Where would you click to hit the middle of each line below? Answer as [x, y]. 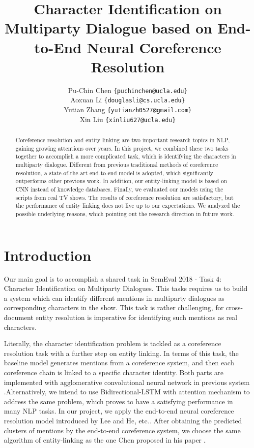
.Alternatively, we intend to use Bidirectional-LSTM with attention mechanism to [127, 392]
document [19, 317]
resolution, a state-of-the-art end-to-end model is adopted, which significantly [114, 173]
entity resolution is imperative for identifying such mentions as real [136, 317]
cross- [234, 307]
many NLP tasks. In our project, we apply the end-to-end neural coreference [119, 411]
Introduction [48, 255]
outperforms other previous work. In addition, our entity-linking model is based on [121, 181]
